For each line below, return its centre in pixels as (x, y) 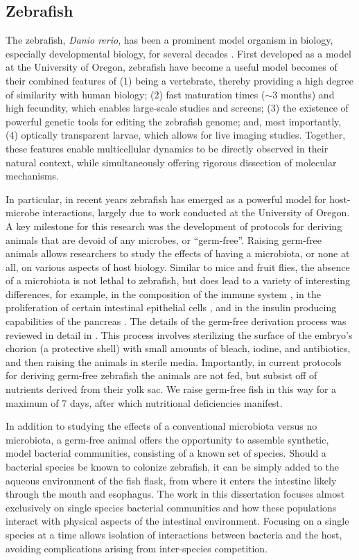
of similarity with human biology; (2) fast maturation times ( (135, 94)
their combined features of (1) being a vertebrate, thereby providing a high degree (180, 80)
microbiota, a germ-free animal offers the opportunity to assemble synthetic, (167, 439)
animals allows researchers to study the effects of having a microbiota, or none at (178, 253)
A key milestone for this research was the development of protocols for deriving (174, 226)
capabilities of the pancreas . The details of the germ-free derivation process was (176, 321)
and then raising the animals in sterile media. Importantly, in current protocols (174, 361)
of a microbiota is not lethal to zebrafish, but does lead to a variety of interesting (178, 280)
